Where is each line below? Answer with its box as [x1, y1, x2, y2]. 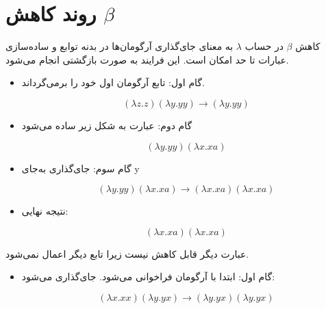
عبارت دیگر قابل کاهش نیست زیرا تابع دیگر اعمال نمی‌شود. [5, 246, 249, 260]
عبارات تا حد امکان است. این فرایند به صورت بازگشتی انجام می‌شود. [5, 52, 289, 66]
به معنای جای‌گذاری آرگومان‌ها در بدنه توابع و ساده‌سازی [5, 39, 234, 53]
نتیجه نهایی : [21, 204, 68, 218]
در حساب [244, 39, 284, 53]
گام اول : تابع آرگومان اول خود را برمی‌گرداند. [21, 75, 205, 90]
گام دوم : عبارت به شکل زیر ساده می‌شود [21, 118, 192, 132]
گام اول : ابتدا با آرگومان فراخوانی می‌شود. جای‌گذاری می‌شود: [21, 269, 275, 284]
